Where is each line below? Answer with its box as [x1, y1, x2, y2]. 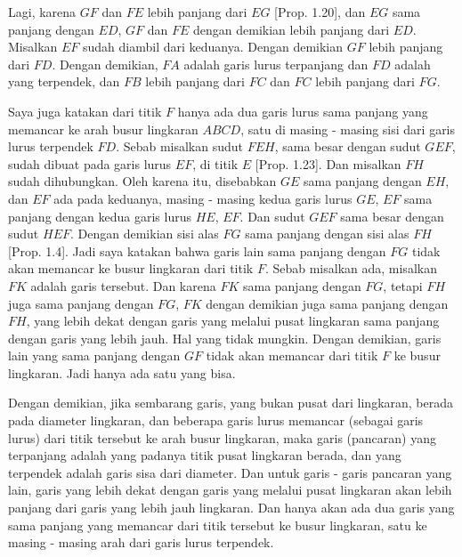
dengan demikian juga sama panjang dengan [206, 294, 449, 312]
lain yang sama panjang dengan [8, 346, 181, 365]
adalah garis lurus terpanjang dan [183, 54, 369, 73]
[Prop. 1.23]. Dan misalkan [255, 154, 401, 173]
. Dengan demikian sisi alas [69, 224, 219, 243]
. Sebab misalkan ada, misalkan [264, 259, 437, 278]
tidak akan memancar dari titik [206, 346, 378, 365]
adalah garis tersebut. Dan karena [30, 276, 216, 295]
